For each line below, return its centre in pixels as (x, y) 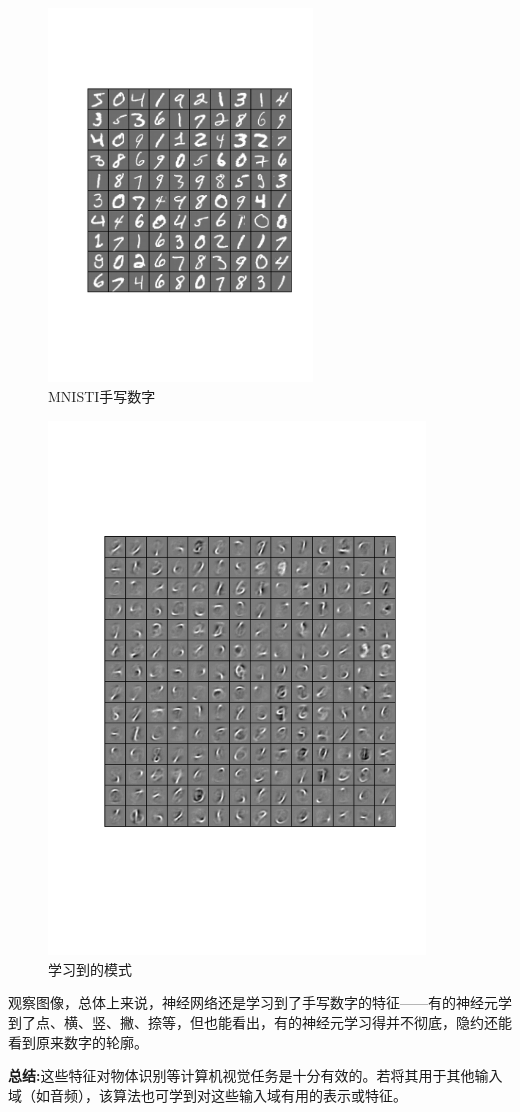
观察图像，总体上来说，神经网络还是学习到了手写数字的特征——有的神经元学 (260, 1002)
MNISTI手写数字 (102, 395)
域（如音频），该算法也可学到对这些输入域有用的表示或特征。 (207, 1094)
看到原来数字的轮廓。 (78, 1041)
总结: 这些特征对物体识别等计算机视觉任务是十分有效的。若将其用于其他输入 (255, 1075)
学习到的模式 (90, 968)
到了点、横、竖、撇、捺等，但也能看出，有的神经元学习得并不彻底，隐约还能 (260, 1022)
